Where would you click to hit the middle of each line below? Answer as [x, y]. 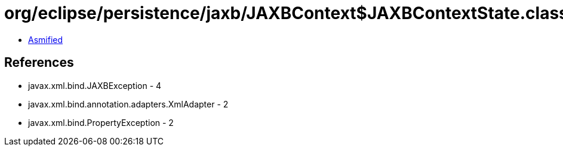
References [39, 63]
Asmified [46, 39]
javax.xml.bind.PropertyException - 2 [101, 122]
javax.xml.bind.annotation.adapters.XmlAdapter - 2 [128, 104]
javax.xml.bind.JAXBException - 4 [95, 85]
